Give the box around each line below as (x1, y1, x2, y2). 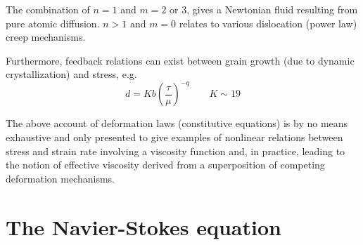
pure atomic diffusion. (6, 15, 100, 30)
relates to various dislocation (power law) (179, 15, 357, 30)
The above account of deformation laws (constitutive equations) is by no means (6, 116, 348, 131)
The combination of (6, 2, 90, 16)
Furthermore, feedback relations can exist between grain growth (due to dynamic (6, 53, 355, 67)
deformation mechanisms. (6, 171, 115, 185)
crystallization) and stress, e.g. (6, 67, 137, 81)
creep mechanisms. (6, 29, 86, 44)
